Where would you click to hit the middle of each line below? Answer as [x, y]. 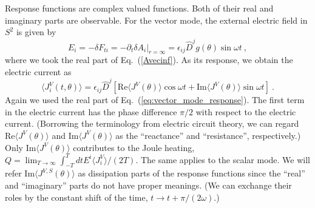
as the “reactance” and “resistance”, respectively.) [208, 135]
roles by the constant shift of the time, [76, 197]
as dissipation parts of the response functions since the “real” [191, 173]
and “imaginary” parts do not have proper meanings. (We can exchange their [148, 185]
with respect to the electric [246, 111]
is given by [36, 32]
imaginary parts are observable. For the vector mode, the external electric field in [156, 20]
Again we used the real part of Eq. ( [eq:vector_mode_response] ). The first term [155, 100]
